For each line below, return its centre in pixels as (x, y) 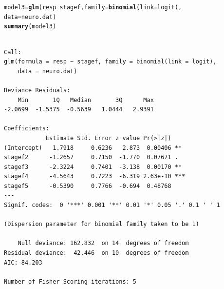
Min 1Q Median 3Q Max (86, 100)
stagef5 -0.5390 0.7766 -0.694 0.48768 (88, 186)
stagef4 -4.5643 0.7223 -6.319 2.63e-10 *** (95, 176)
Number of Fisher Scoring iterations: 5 (70, 281)
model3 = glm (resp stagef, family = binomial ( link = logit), (93, 7)
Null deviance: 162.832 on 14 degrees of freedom (103, 243)
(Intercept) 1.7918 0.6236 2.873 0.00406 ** (93, 148)
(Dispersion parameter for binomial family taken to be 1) (102, 224)
